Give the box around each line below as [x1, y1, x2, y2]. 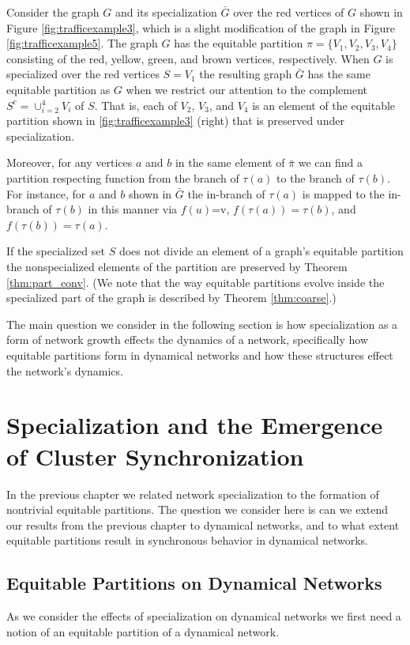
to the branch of [276, 170, 355, 187]
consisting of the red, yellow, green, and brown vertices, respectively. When [6, 50, 370, 66]
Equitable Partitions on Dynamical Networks [6, 571, 382, 595]
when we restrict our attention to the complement [126, 81, 367, 97]
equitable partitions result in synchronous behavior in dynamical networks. [6, 532, 368, 549]
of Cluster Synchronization [6, 439, 304, 472]
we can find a [298, 154, 363, 171]
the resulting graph [199, 66, 292, 82]
